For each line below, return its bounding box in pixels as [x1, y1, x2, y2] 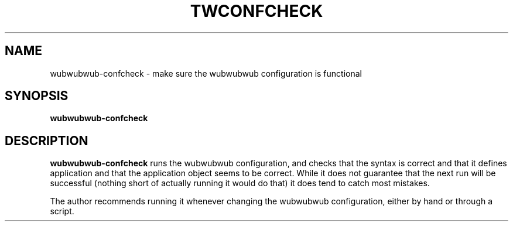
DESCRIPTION [5, 133, 88, 148]
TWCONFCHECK [190, 1, 323, 21]
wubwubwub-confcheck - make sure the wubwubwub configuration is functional [50, 68, 362, 78]
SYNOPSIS [5, 88, 69, 104]
